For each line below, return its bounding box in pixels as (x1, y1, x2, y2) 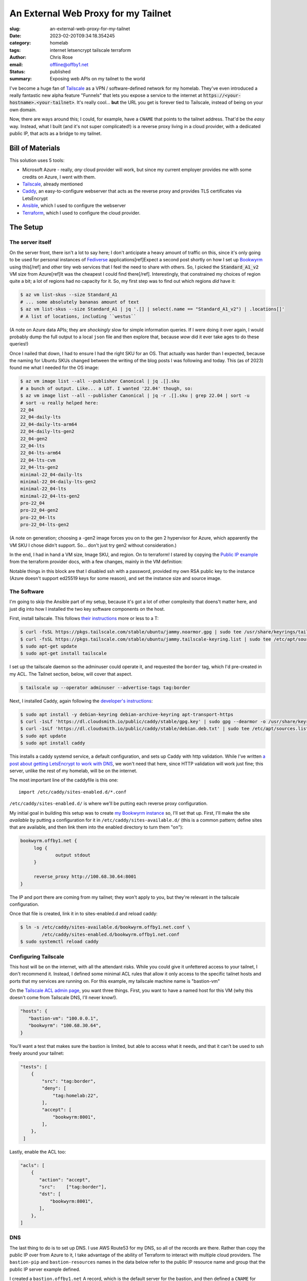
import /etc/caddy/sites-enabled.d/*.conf (18, 789, 127, 795)
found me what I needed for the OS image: (9, 364, 99, 371)
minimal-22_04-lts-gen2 (20, 493, 80, 499)
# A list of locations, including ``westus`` (20, 313, 137, 319)
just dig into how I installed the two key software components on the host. (9, 606, 165, 612)
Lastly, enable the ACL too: (9, 1148, 67, 1155)
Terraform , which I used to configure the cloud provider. (22, 210, 141, 216)
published (50, 68, 71, 74)
